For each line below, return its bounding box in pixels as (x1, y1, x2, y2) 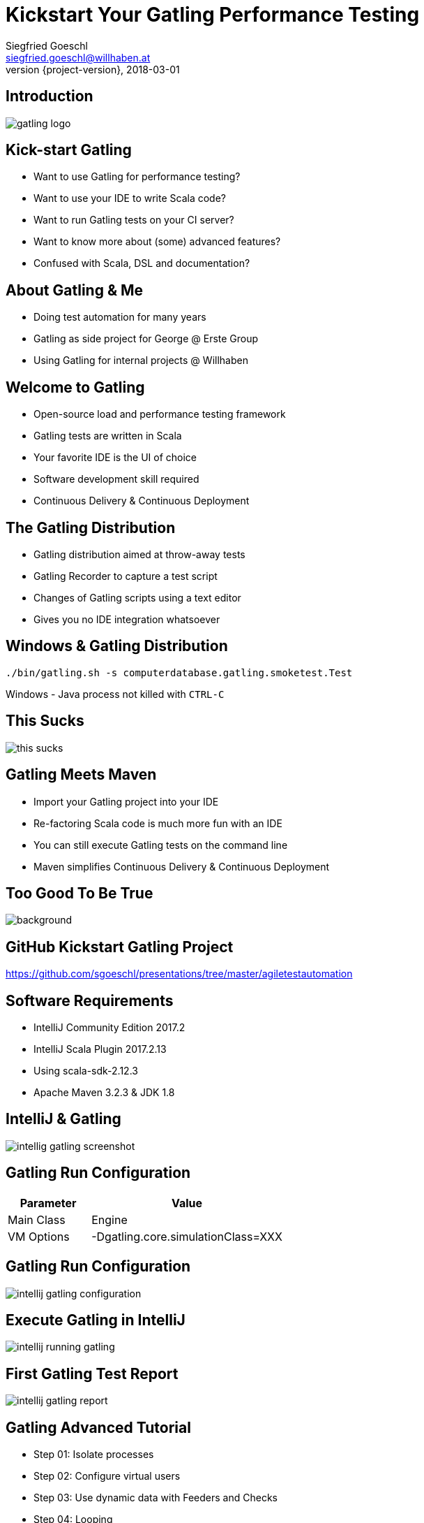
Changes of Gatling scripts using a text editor (33, 591, 241, 604)
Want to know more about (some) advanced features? (33, 235, 281, 248)
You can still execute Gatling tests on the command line (33, 838, 288, 851)
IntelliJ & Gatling (6, 1110, 121, 1128)
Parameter (20, 1195, 77, 1210)
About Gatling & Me (6, 281, 144, 299)
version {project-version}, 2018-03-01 (6, 63, 180, 75)
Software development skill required (33, 473, 199, 486)
